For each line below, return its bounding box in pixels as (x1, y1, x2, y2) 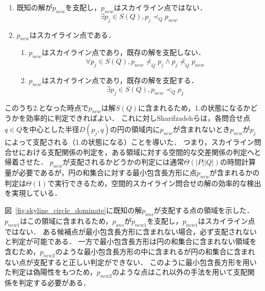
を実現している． (5, 188, 62, 198)
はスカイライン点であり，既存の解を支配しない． (41, 47, 205, 58)
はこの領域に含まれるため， (20, 215, 113, 226)
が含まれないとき (173, 123, 230, 134)
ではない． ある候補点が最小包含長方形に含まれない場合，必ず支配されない (5, 226, 257, 236)
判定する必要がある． (18, 277, 90, 287)
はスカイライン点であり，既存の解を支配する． (41, 74, 198, 85)
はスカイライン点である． (30, 29, 115, 40)
